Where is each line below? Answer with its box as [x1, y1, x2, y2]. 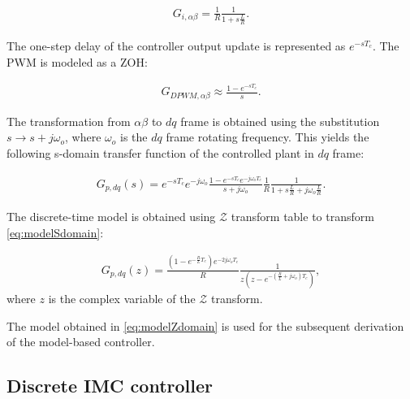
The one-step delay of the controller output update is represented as [6, 37, 346, 54]
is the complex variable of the [48, 290, 196, 307]
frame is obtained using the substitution [180, 112, 380, 129]
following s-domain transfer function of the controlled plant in [6, 145, 314, 162]
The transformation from [6, 112, 131, 129]
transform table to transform [231, 208, 374, 225]
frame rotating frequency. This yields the [166, 128, 369, 145]
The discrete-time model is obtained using [6, 208, 216, 225]
